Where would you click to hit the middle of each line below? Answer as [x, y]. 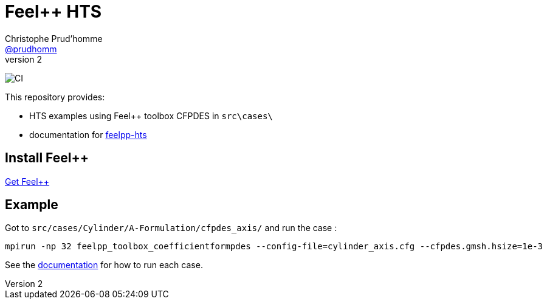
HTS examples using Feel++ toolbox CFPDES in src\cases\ [151, 116]
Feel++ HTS [53, 12]
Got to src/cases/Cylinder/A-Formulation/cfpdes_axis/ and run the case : [171, 228]
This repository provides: [55, 97]
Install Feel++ [47, 158]
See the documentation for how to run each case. [104, 265]
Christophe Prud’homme [54, 38]
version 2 [23, 59]
